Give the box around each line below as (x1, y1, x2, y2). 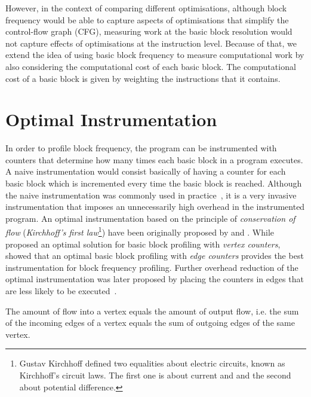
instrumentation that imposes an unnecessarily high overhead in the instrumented (5, 200, 305, 213)
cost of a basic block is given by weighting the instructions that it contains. (5, 72, 281, 84)
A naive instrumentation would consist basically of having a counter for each (5, 165, 286, 178)
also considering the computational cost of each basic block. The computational (5, 60, 296, 72)
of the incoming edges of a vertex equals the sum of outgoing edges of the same (5, 316, 295, 329)
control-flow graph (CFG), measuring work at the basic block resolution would (5, 25, 292, 38)
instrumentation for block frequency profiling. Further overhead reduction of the (5, 261, 298, 273)
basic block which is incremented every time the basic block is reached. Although (5, 177, 302, 190)
